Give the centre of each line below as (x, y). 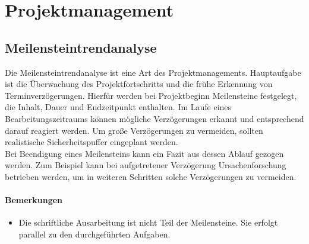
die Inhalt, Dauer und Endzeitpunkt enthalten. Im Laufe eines (118, 107)
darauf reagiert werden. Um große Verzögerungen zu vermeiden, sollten (134, 130)
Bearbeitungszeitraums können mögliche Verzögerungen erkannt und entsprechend (154, 118)
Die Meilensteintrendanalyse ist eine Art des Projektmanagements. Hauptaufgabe (153, 72)
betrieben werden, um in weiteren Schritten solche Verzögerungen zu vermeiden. (151, 176)
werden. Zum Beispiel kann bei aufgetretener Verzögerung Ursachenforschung (146, 165)
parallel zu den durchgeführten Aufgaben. (94, 234)
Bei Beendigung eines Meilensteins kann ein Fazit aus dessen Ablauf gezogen (144, 153)
